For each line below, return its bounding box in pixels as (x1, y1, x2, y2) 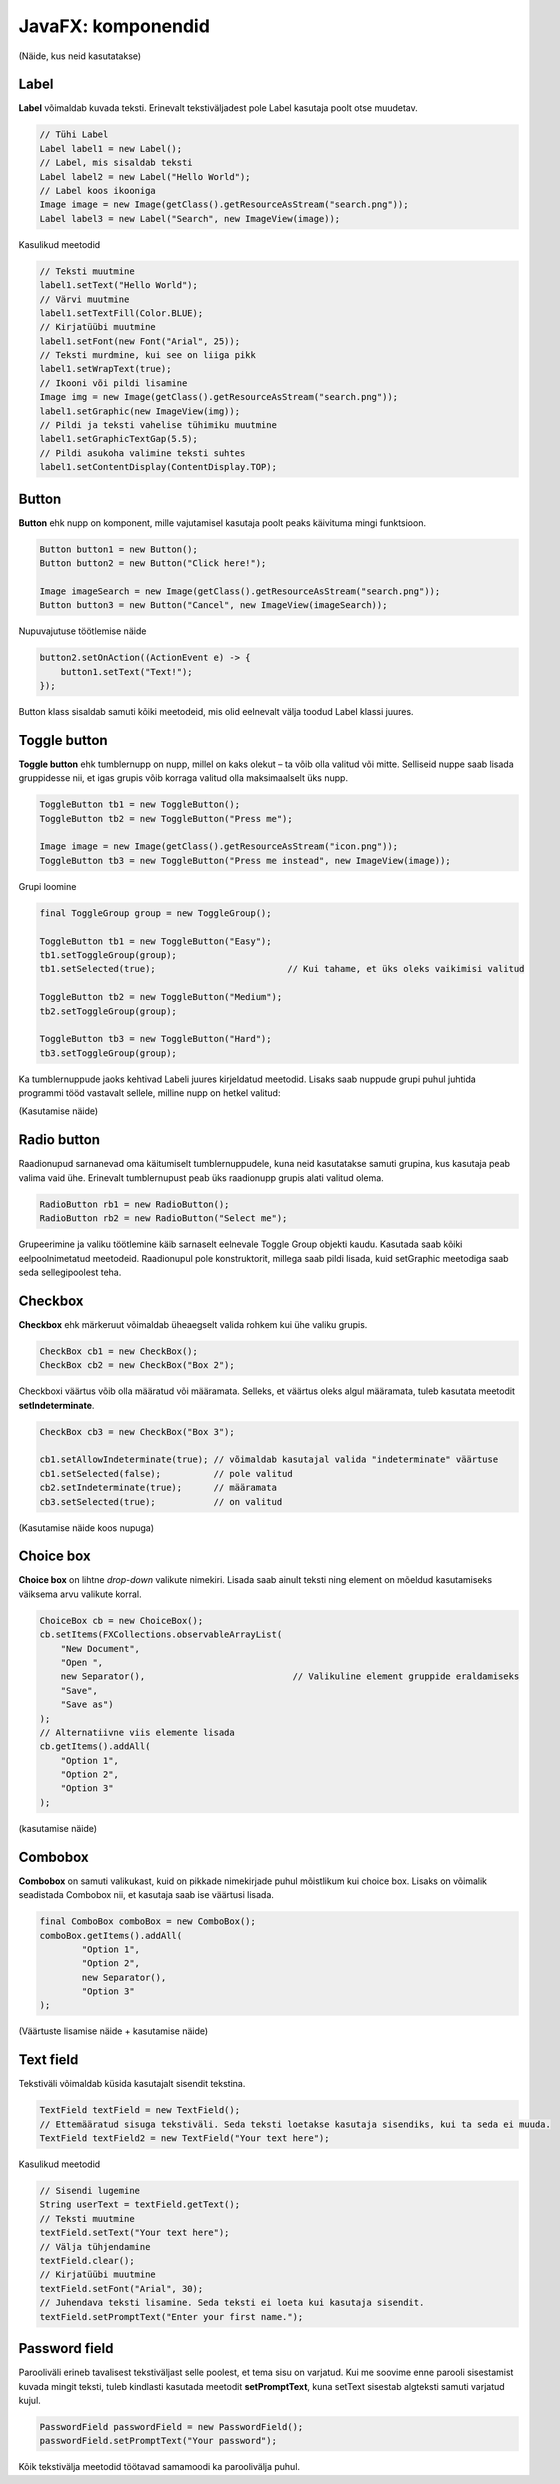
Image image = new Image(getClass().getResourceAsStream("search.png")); (39, 199, 409, 210)
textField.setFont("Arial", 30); (39, 2283, 204, 2294)
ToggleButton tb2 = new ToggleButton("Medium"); (39, 991, 283, 1003)
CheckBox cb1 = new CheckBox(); (39, 1345, 199, 1357)
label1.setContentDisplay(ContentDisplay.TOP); (39, 461, 277, 473)
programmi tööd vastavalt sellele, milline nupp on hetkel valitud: (18, 1087, 281, 1099)
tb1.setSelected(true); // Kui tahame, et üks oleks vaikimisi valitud (39, 963, 525, 975)
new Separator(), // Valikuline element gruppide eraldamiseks (60, 1671, 520, 1682)
